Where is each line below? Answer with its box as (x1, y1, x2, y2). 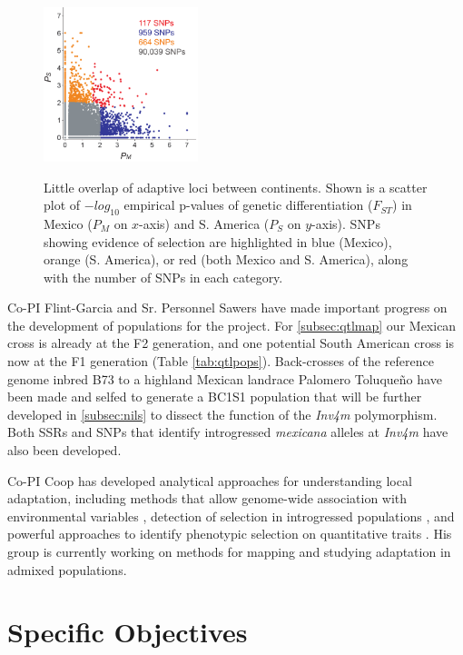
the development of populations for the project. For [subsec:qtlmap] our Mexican (7, 315, 457, 334)
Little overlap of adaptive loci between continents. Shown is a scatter (44, 177, 428, 196)
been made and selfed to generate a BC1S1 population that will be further (7, 387, 422, 406)
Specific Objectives (7, 613, 248, 650)
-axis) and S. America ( (139, 213, 270, 233)
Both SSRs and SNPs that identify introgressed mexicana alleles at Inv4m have (7, 422, 448, 442)
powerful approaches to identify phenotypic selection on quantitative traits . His (7, 524, 452, 543)
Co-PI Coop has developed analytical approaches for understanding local (7, 471, 412, 490)
